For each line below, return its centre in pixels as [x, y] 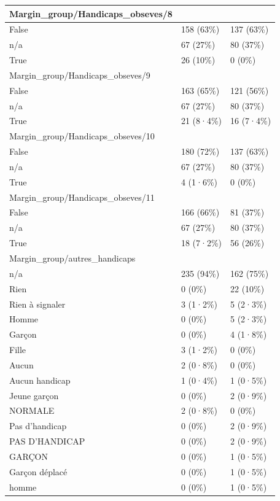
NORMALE [32, 410]
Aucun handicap [40, 380]
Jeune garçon [34, 395]
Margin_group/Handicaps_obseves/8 [91, 13]
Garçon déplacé [38, 471]
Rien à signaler [37, 304]
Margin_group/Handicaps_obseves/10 [82, 136]
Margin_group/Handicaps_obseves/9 [80, 75]
